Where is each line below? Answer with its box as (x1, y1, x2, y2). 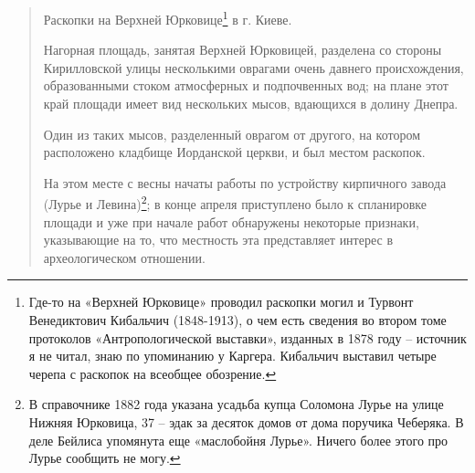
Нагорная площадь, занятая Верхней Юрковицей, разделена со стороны (43, 40, 442, 59)
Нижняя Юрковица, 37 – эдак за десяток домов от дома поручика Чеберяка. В (28, 413, 464, 431)
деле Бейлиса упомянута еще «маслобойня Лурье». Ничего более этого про (28, 430, 449, 449)
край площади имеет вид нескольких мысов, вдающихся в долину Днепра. (43, 94, 459, 113)
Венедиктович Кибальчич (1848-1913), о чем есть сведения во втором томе (28, 310, 447, 330)
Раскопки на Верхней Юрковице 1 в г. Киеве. (43, 7, 292, 28)
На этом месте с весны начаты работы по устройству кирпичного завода (43, 173, 447, 192)
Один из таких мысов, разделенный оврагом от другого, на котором (43, 124, 421, 143)
